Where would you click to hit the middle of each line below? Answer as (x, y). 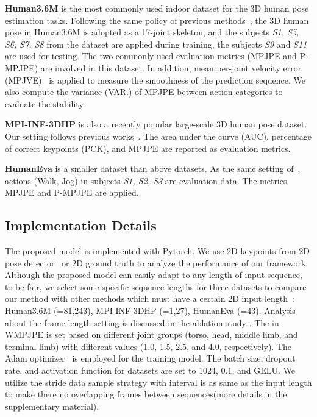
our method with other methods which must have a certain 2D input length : (150, 298)
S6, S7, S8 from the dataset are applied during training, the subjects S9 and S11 (156, 44)
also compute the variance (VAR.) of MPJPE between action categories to (144, 92)
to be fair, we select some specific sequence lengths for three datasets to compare (156, 286)
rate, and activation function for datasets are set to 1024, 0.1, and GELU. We (150, 370)
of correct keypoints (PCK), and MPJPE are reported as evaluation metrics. (148, 148)
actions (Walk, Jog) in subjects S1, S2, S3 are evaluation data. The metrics (146, 180)
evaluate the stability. (45, 103)
